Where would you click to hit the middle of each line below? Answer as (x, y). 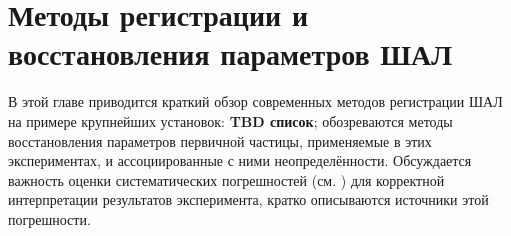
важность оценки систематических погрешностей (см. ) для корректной (226, 179)
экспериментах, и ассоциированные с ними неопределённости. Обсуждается (240, 160)
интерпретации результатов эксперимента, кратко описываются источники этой (248, 199)
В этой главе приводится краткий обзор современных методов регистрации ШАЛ (255, 101)
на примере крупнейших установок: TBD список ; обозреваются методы (230, 120)
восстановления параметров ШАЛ (230, 53)
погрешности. (49, 218)
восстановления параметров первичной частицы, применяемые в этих (220, 140)
